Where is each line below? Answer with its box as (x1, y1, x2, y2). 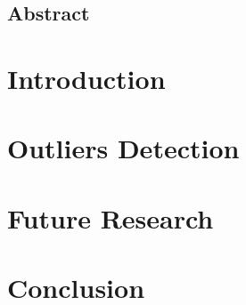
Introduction (7, 60, 166, 96)
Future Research (7, 199, 214, 236)
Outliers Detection (7, 130, 240, 166)
